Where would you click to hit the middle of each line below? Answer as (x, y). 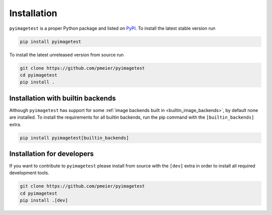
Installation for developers (52, 154)
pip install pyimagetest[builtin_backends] (75, 138)
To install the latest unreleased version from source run (66, 55)
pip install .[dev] (44, 200)
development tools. (29, 173)
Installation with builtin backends (62, 98)
